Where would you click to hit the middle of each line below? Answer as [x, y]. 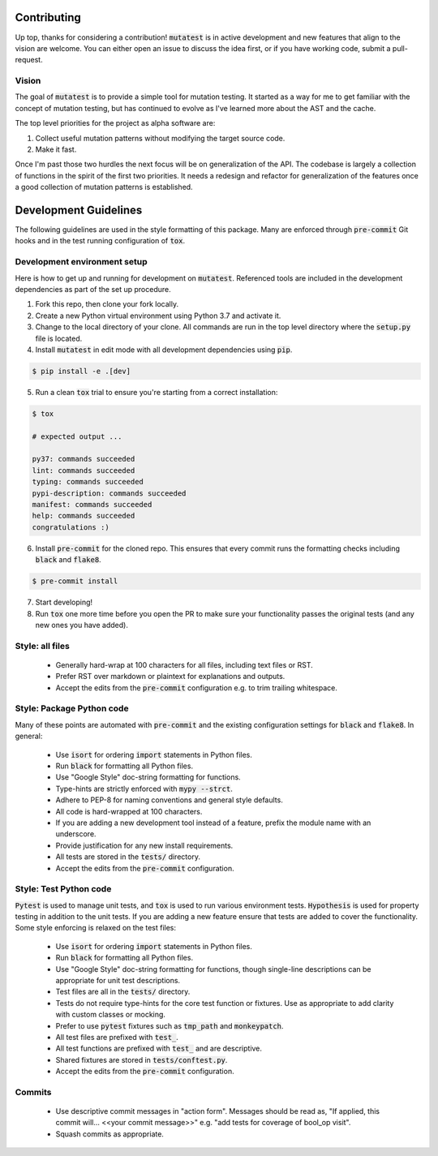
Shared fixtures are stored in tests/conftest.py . [142, 1059]
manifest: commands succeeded [92, 505]
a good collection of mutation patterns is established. [104, 187]
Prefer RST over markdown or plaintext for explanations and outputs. [170, 677]
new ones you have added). [82, 625]
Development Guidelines [79, 210]
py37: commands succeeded [84, 459]
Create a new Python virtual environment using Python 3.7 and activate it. [158, 316]
